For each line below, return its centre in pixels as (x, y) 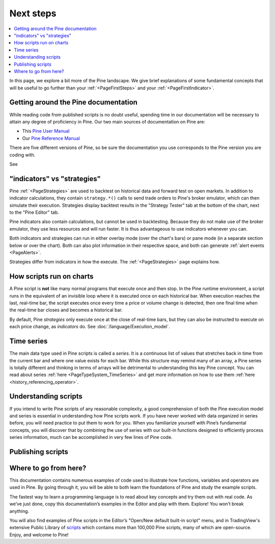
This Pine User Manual (46, 131)
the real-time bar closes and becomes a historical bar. (66, 310)
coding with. (22, 155)
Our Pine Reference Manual (51, 138)
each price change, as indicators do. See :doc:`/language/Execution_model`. (90, 327)
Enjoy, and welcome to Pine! (39, 535)
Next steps (33, 13)
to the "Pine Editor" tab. (34, 212)
